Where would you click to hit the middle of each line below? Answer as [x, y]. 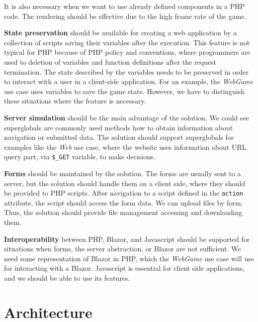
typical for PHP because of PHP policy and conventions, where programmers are [127, 52]
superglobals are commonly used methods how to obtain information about [119, 127]
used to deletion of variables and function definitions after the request [110, 61]
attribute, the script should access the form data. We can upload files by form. [124, 202]
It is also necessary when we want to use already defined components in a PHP [125, 6]
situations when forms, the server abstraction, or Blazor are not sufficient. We [123, 249]
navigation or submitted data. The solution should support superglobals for [119, 137]
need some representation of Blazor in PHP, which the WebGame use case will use [129, 258]
